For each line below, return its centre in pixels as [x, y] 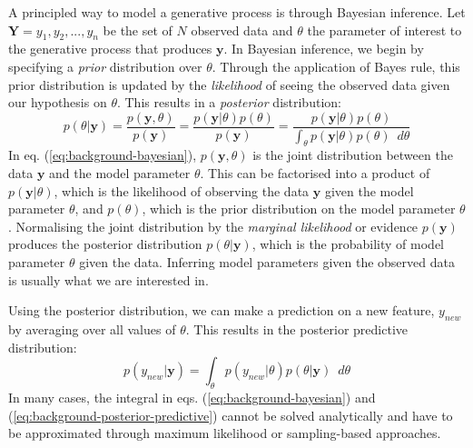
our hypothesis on [58, 102]
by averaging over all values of [92, 329]
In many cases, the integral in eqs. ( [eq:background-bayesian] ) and [192, 397]
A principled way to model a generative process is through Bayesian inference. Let [237, 12]
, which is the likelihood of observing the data [182, 190]
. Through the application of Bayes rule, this [336, 66]
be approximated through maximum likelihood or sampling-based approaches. [225, 433]
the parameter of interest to [384, 30]
